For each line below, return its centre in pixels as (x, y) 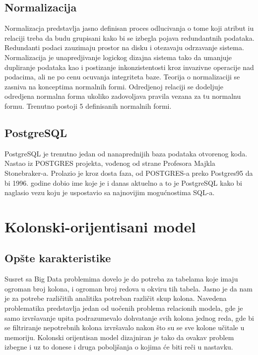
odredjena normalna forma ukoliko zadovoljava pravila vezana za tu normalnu (123, 96)
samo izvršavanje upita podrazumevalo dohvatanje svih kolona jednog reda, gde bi (129, 318)
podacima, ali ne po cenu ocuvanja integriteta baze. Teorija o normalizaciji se (122, 77)
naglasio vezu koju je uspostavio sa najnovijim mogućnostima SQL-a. (110, 192)
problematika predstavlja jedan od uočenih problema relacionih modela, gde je (124, 308)
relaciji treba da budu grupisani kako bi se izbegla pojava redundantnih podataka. (129, 37)
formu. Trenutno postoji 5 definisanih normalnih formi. (88, 106)
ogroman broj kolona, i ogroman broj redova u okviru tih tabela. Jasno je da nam (129, 288)
